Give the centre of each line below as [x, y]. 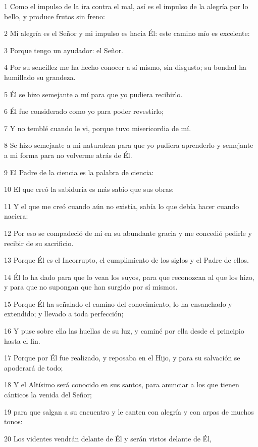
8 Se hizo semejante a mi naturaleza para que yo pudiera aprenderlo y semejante [129, 145]
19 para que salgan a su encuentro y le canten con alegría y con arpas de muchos [129, 411]
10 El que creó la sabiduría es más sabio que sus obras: [89, 189]
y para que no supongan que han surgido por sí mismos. [91, 287]
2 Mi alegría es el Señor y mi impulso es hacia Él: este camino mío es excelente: [127, 33]
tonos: [13, 421]
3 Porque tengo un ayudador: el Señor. [64, 50]
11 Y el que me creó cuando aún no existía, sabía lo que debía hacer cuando [122, 206]
